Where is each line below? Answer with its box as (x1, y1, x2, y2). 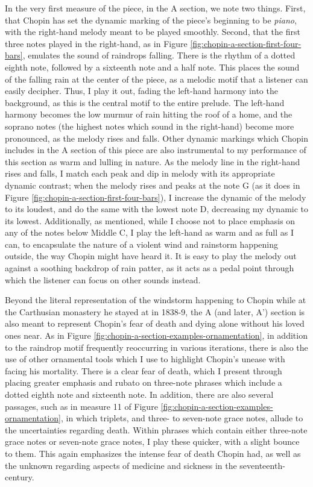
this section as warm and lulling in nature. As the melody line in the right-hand (5, 155, 300, 168)
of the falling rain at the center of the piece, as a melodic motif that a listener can (5, 72, 308, 85)
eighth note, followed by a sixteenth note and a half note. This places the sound (5, 60, 300, 73)
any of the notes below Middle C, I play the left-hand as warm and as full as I (5, 226, 294, 239)
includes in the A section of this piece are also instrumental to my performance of (5, 143, 306, 156)
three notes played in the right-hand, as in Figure (5, 37, 188, 49)
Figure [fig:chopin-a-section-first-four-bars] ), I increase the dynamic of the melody (5, 190, 306, 203)
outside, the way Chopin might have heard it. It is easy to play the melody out (5, 250, 297, 262)
